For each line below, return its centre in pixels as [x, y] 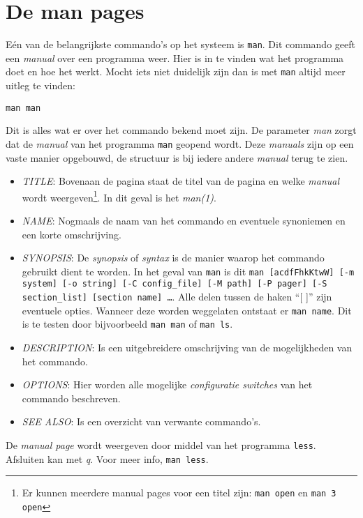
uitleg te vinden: [40, 85]
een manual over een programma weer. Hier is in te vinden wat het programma [175, 58]
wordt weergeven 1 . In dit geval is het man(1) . [119, 196]
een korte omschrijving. [72, 234]
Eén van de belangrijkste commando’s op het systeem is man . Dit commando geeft [180, 44]
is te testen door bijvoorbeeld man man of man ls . [127, 324]
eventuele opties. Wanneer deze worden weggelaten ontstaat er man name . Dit [187, 310]
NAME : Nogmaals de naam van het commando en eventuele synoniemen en [184, 220]
